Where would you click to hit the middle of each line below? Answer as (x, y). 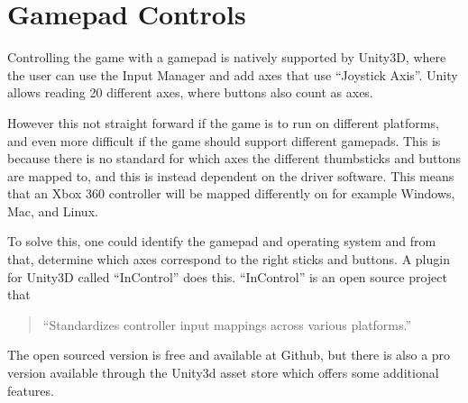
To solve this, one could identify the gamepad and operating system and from (222, 241)
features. (31, 390)
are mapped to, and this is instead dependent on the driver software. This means (231, 175)
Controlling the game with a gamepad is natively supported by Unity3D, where (227, 57)
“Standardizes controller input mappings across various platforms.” (227, 324)
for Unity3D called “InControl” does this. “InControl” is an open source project (227, 276)
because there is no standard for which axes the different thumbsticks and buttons (234, 158)
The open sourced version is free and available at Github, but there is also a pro (229, 355)
